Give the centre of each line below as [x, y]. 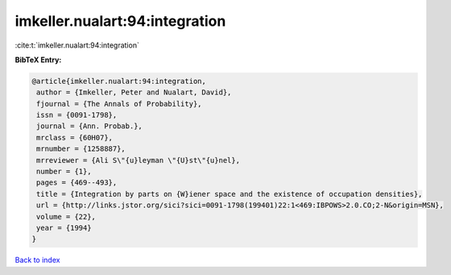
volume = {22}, [66, 217]
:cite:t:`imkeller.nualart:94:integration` [77, 45]
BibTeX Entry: [38, 60]
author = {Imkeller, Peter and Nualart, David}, [134, 92]
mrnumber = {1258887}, [81, 149]
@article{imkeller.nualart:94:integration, [119, 81]
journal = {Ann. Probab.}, [89, 126]
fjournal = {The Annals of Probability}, [119, 104]
